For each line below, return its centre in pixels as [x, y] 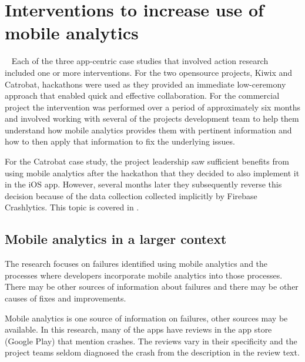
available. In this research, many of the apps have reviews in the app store [138, 329]
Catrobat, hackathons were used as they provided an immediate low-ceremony [145, 84]
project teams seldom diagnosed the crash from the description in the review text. [152, 352]
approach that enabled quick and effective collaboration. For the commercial [142, 95]
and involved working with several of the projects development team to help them [152, 118]
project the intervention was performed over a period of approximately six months [152, 107]
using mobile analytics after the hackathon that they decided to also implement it [152, 172]
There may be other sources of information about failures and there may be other [152, 286]
